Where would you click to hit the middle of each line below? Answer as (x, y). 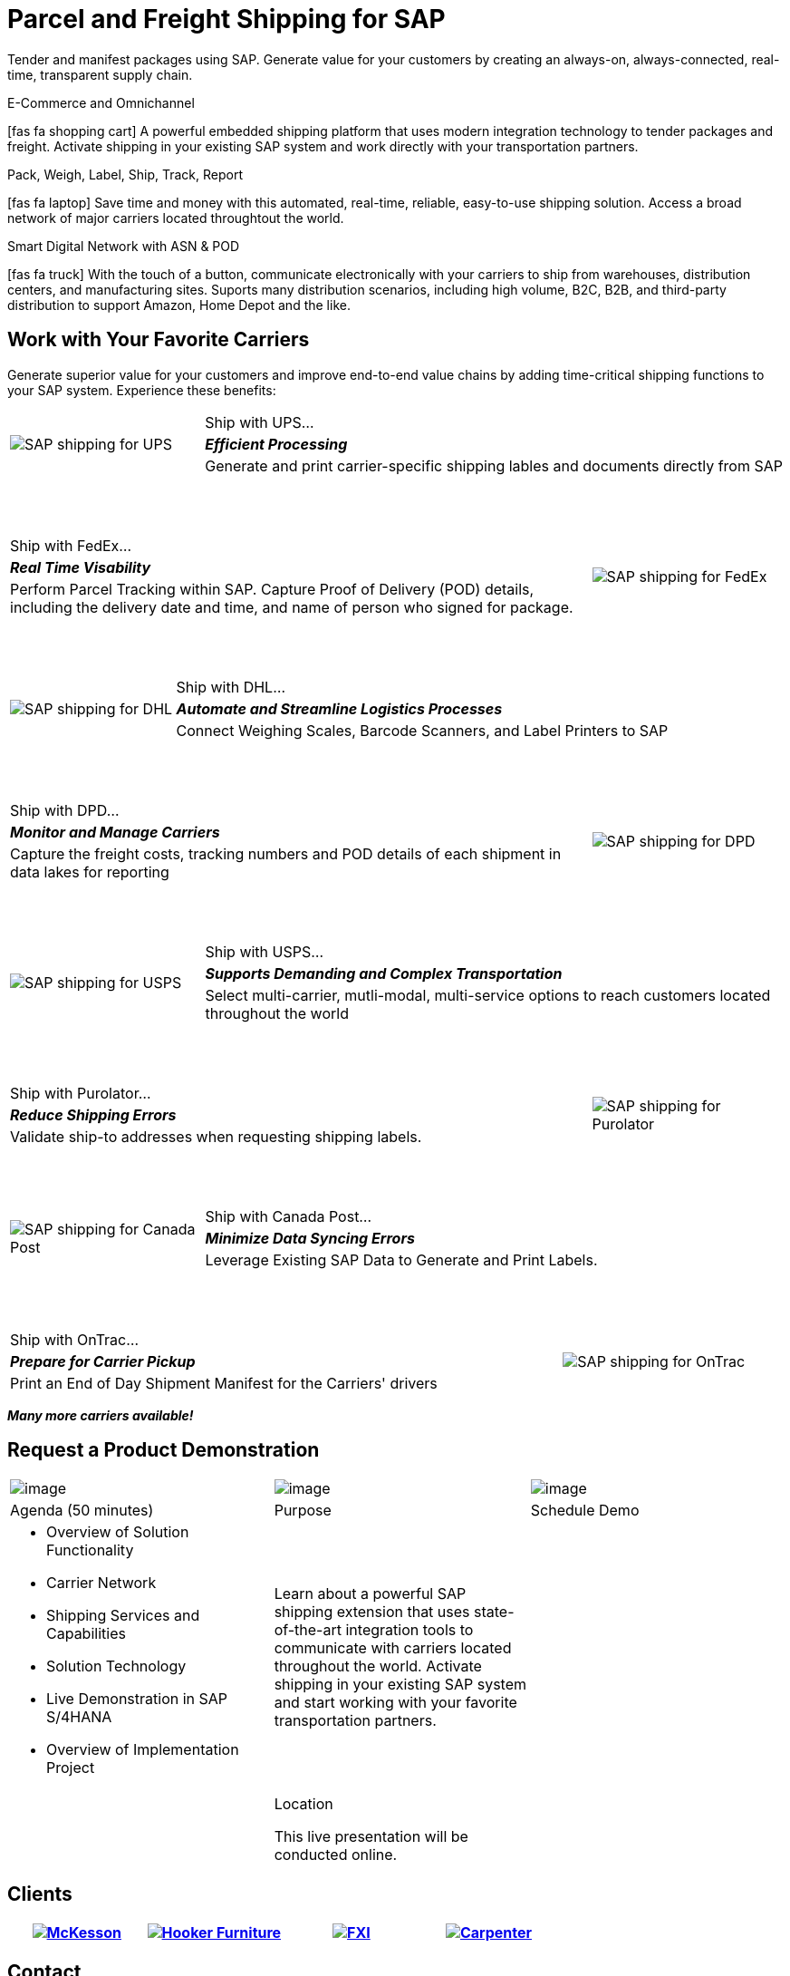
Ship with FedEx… (71, 545)
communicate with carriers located (393, 1648)
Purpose (303, 1511)
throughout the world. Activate (378, 1666)
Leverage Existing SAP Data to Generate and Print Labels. (401, 1259)
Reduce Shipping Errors (93, 1114)
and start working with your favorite (395, 1703)
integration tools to (409, 1630)
